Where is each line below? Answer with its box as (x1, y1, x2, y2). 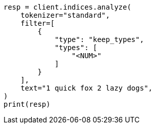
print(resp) (4, 100, 50, 108)
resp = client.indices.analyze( (4, 3, 131, 11)
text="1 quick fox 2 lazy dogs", (20, 84, 153, 92)
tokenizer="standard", (20, 11, 110, 19)
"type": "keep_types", (55, 35, 144, 44)
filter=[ (20, 19, 55, 27)
